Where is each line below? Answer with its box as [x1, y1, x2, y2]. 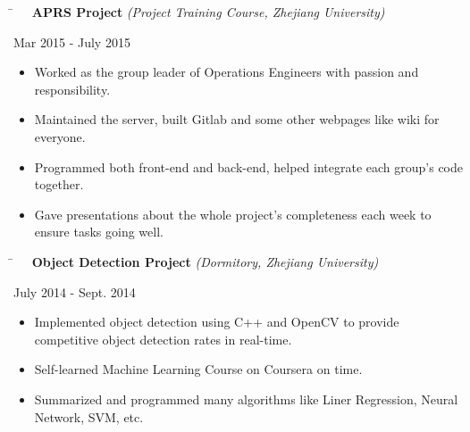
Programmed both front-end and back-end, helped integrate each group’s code [34, 157, 464, 176]
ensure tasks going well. [34, 222, 164, 241]
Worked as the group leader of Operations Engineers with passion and [34, 62, 419, 81]
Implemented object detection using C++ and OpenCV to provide [34, 312, 399, 331]
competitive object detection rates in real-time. [34, 329, 292, 348]
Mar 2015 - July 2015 [13, 32, 130, 51]
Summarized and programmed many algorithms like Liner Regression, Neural [34, 389, 458, 408]
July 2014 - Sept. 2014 [13, 282, 136, 301]
